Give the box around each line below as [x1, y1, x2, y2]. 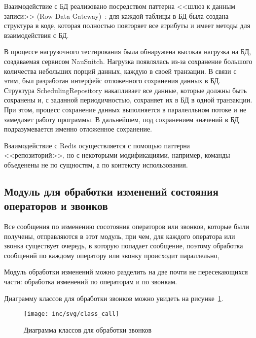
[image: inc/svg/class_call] [24, 310, 119, 318]
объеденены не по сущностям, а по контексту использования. [4, 159, 188, 169]
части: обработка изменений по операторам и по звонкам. [4, 276, 178, 287]
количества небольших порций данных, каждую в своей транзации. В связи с [4, 66, 237, 76]
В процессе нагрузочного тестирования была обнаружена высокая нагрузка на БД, [4, 46, 251, 57]
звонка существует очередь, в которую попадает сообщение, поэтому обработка [4, 240, 243, 251]
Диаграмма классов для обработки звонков [24, 324, 152, 335]
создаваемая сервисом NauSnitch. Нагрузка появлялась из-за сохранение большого [4, 56, 253, 66]
